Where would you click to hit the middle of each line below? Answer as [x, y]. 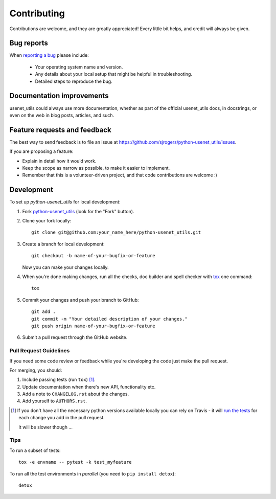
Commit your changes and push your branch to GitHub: [80, 300]
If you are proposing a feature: [41, 151]
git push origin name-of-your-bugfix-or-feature [93, 326]
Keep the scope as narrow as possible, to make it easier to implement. [96, 168]
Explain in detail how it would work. [59, 161]
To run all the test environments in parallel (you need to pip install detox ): [93, 473]
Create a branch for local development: [63, 244]
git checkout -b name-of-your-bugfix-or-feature [93, 256]
